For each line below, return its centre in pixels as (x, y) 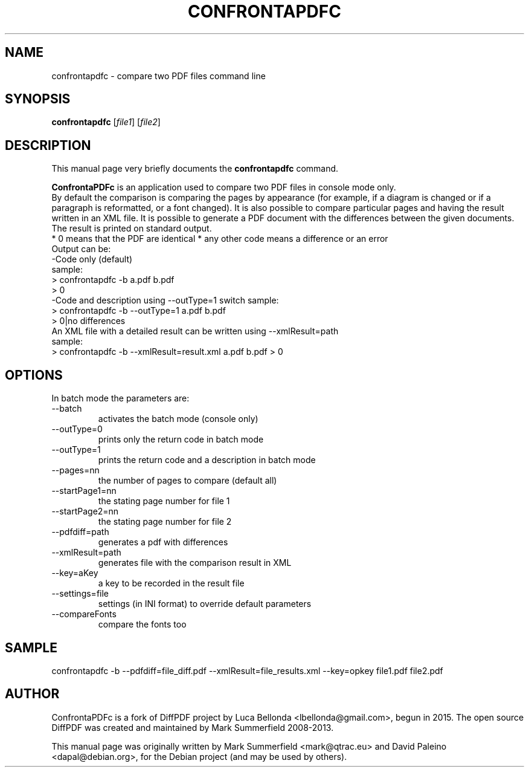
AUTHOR (32, 694)
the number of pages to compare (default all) (188, 481)
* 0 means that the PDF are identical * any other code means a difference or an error (220, 239)
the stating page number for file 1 (164, 501)
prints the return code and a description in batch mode (207, 460)
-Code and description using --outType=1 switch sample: (165, 300)
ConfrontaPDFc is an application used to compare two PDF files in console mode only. (224, 187)
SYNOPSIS (38, 99)
